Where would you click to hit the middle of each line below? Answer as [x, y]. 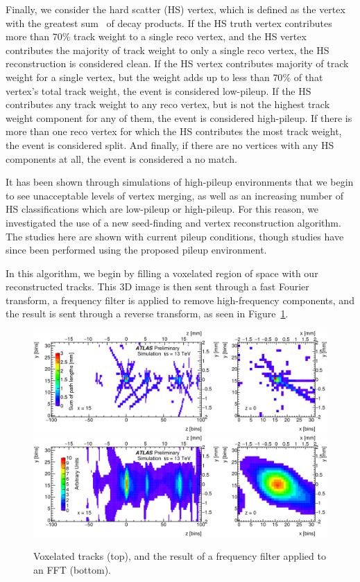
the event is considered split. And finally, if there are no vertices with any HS [170, 144]
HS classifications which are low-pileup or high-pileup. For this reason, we [162, 209]
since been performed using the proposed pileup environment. [136, 250]
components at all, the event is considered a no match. [121, 158]
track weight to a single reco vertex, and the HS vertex [190, 36]
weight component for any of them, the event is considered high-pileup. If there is [179, 117]
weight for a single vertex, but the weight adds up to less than [138, 77]
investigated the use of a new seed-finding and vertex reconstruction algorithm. [173, 222]
